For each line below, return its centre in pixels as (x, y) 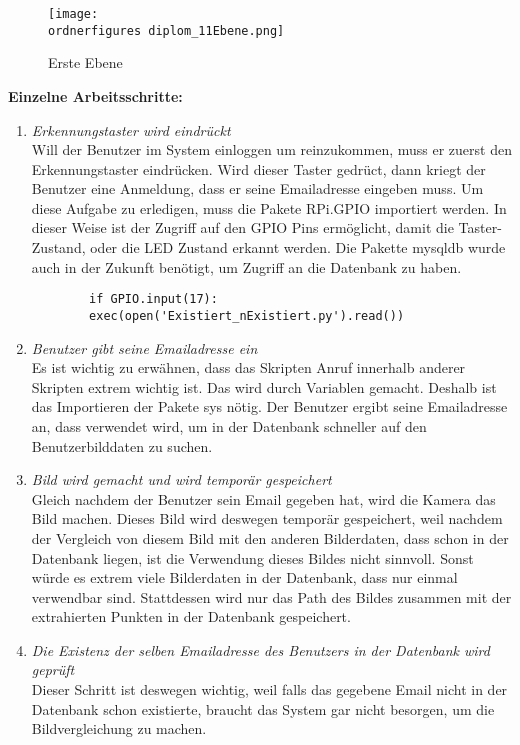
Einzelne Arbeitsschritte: (95, 95)
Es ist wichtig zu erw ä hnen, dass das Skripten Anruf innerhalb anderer (248, 367)
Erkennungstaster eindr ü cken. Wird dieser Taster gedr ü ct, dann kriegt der (258, 168)
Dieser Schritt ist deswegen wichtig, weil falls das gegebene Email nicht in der (269, 689)
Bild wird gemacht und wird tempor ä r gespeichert (181, 479)
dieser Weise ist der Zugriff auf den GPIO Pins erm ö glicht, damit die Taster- (266, 227)
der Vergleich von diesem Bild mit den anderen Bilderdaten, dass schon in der (270, 537)
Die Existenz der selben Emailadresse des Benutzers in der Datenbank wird (260, 649)
